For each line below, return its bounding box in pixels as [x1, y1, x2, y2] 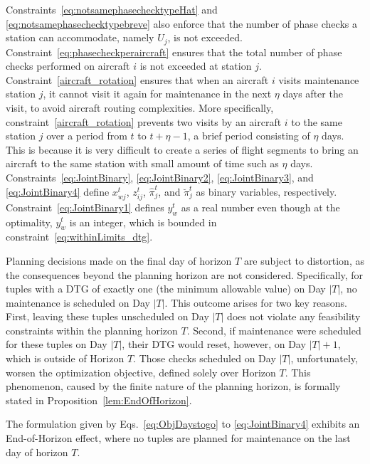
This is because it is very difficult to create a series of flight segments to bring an [6, 142, 359, 157]
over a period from [46, 128, 127, 143]
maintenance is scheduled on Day [6, 295, 150, 310]
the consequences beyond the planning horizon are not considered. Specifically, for [6, 267, 364, 282]
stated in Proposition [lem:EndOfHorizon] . [6, 392, 192, 407]
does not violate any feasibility [227, 309, 361, 324]
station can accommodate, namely [6, 30, 154, 45]
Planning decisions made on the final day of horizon [6, 253, 232, 268]
